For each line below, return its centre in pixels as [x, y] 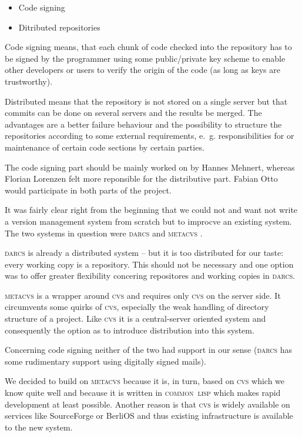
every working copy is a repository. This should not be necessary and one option [149, 264]
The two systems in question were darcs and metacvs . [104, 233]
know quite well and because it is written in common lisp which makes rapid [143, 393]
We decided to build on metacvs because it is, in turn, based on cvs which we [145, 381]
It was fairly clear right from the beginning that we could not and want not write [151, 210]
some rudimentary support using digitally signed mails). [105, 361]
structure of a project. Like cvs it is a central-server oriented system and [135, 318]
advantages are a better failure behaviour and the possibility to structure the [143, 124]
